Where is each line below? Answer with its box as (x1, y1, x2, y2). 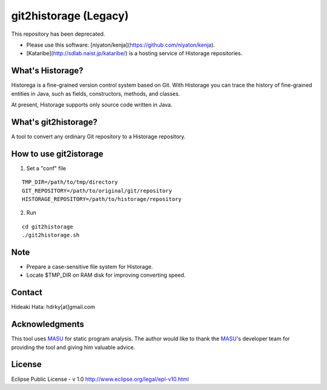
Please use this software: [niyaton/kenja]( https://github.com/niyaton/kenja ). (26, 41, 215, 48)
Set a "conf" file (26, 164, 67, 172)
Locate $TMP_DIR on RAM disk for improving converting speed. (26, 271, 186, 279)
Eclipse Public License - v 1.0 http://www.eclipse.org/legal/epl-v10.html (11, 375, 189, 383)
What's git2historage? (11, 117, 98, 127)
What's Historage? (11, 65, 84, 76)
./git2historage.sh (22, 232, 80, 239)
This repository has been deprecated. (11, 30, 105, 38)
